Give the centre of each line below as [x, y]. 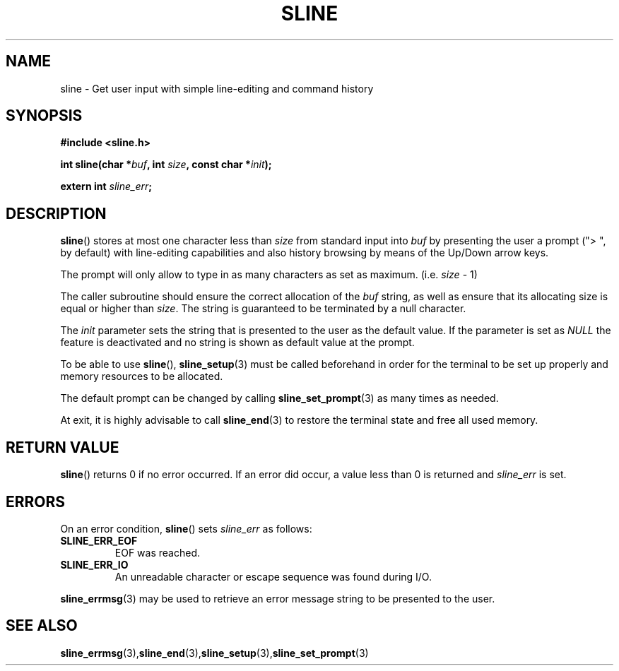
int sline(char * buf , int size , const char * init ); [166, 165]
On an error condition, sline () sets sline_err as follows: [186, 528]
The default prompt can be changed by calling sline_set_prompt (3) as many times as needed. [279, 398]
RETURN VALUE [63, 447]
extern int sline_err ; [106, 186]
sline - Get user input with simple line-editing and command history [217, 88]
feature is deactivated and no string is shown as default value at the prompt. [237, 343]
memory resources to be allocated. [142, 376]
